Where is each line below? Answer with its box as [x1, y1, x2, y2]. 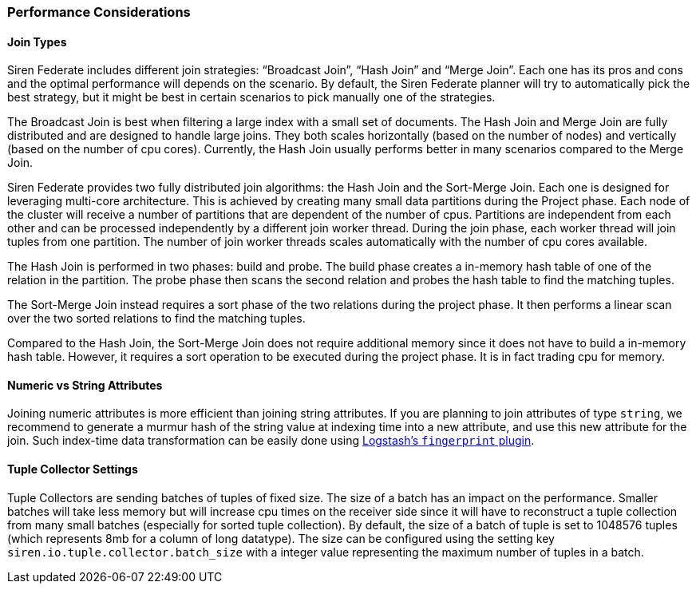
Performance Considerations [7, 4, 191, 20]
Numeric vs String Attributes [7, 378, 163, 392]
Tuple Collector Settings [7, 462, 138, 477]
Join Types [7, 34, 67, 49]
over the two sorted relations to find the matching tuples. [7, 311, 306, 326]
